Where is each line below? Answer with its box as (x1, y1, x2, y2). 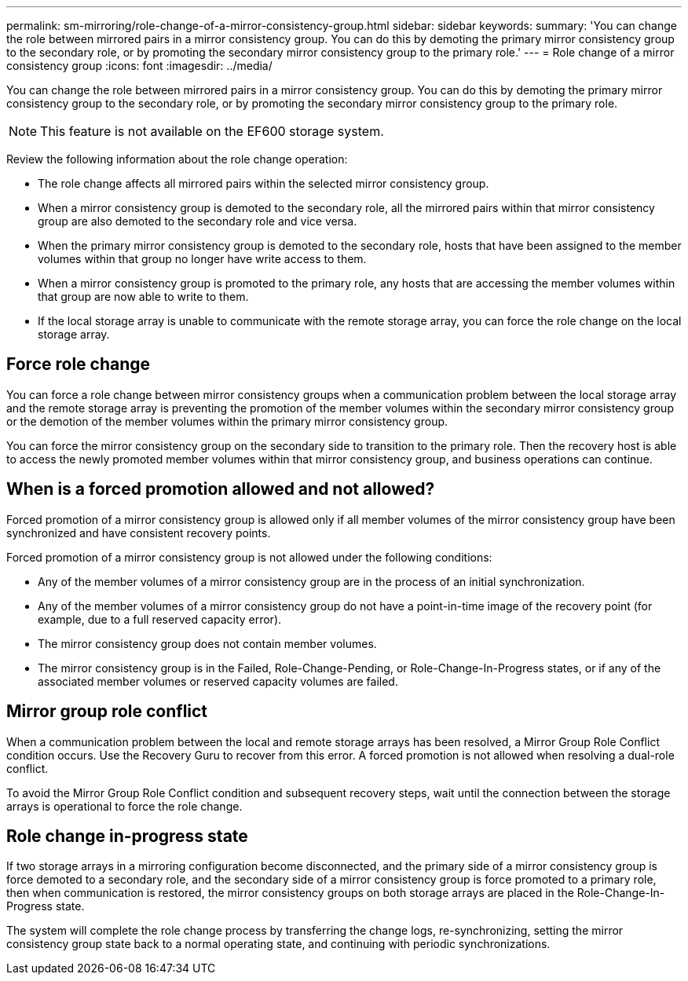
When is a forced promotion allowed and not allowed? (6, 479, 435, 500)
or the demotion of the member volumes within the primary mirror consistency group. (6, 414, 448, 428)
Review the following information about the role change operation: (6, 152, 348, 166)
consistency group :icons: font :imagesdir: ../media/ (6, 59, 273, 72)
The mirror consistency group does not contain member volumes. (38, 636, 377, 650)
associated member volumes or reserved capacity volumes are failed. (38, 674, 398, 688)
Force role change (6, 354, 151, 375)
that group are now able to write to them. (38, 290, 249, 303)
